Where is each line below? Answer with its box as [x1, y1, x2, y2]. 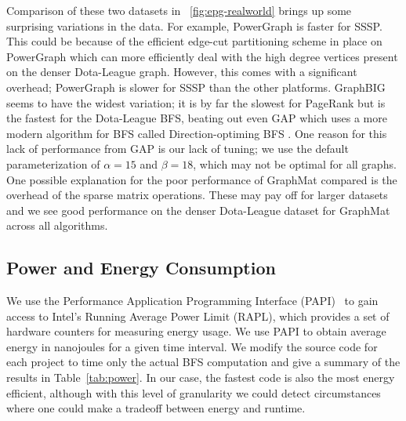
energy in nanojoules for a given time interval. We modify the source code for [6, 338, 378, 354]
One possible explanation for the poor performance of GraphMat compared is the [6, 171, 397, 187]
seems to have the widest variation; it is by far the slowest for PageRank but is [6, 94, 386, 111]
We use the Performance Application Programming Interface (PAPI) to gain [6, 292, 379, 309]
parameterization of [6, 155, 100, 172]
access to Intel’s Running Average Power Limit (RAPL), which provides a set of [6, 307, 390, 324]
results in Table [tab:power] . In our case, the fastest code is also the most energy [6, 369, 395, 386]
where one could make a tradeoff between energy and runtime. [6, 400, 306, 416]
